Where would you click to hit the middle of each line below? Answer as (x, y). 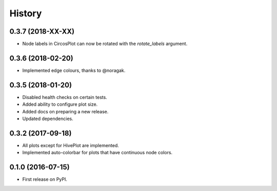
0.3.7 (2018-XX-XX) (42, 31)
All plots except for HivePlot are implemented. (71, 145)
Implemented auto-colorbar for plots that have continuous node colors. (97, 153)
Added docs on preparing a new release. (65, 111)
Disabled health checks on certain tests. (65, 97)
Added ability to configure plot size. (60, 104)
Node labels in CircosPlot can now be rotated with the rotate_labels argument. (105, 44)
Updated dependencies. (48, 119)
